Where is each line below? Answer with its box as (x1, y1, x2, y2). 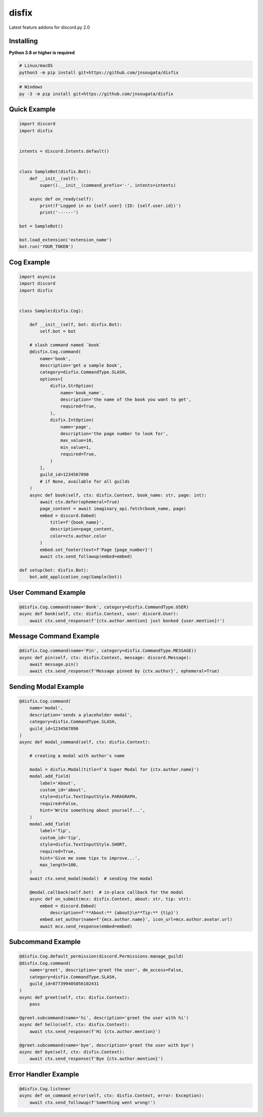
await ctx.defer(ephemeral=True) (39, 499, 120, 505)
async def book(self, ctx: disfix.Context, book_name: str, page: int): (29, 492, 207, 498)
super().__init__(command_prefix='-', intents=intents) (39, 182, 176, 188)
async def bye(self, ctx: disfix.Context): (19, 1049, 125, 1055)
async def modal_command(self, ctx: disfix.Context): (19, 739, 150, 745)
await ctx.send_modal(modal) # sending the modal (29, 876, 153, 882)
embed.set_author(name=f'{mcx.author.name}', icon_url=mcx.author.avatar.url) (39, 917, 233, 922)
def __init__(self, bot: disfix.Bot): (29, 322, 122, 327)
